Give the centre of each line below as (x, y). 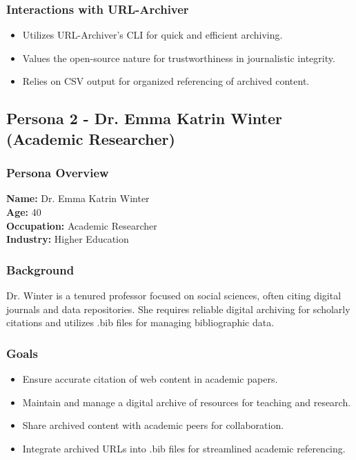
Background (40, 269)
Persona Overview (58, 173)
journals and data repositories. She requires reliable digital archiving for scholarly (178, 309)
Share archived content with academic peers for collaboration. (153, 425)
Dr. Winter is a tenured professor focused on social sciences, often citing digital (174, 295)
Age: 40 (24, 211)
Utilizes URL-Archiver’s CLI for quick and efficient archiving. (152, 35)
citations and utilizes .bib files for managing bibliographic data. (140, 322)
